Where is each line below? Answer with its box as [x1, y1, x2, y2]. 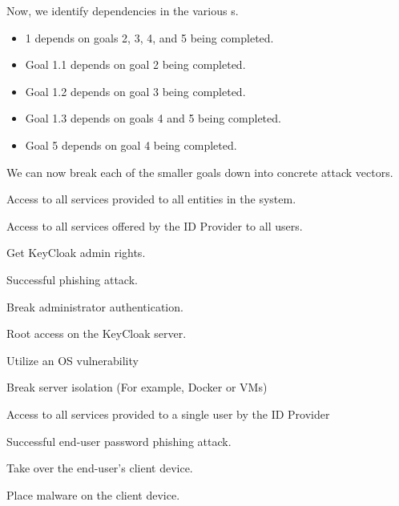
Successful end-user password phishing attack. [6, 432, 232, 449]
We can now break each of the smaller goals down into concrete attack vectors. [6, 163, 393, 180]
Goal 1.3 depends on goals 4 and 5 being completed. [25, 110, 281, 127]
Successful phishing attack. [6, 271, 138, 287]
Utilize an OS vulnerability [6, 351, 139, 368]
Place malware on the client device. [6, 486, 180, 503]
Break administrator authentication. [6, 298, 183, 315]
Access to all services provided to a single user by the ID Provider [6, 405, 330, 422]
